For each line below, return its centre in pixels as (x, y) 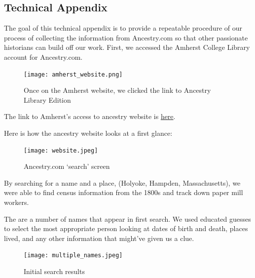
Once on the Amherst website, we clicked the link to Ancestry (117, 90)
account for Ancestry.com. (43, 57)
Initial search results (54, 271)
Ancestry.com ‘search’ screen (67, 166)
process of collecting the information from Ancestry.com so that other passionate (126, 37)
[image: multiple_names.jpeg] (73, 256)
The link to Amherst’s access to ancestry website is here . (90, 116)
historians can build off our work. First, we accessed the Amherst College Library (127, 47)
